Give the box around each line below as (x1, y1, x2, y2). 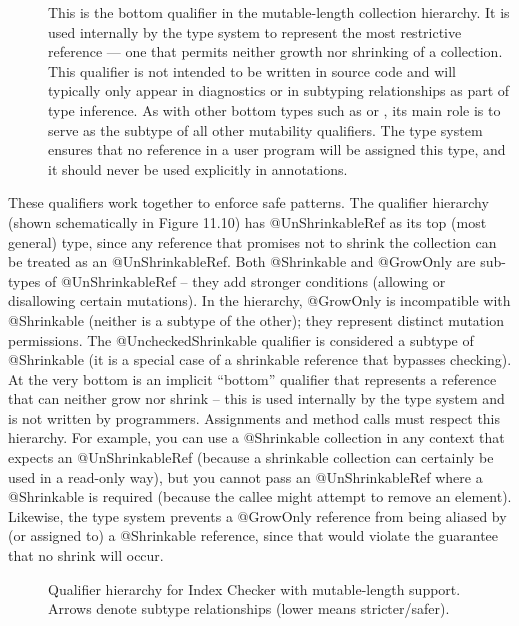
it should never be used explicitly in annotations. (48, 158, 348, 179)
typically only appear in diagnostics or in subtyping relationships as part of (48, 80, 510, 101)
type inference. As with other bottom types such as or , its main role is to (48, 99, 501, 120)
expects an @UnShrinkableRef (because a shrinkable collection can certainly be (8, 447, 494, 468)
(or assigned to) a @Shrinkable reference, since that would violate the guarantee (8, 525, 499, 546)
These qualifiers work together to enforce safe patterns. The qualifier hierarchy (8, 192, 489, 213)
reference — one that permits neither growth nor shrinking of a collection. (48, 41, 503, 62)
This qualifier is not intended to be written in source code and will (48, 60, 456, 81)
